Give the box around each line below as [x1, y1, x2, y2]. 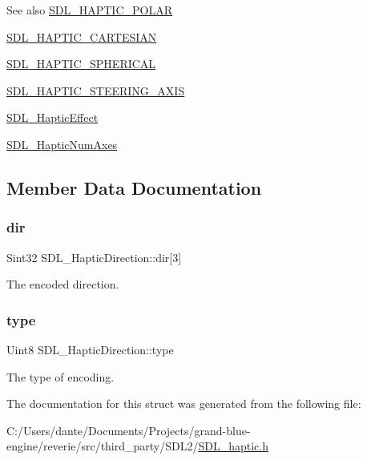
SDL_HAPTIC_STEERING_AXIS [6, 82, 185, 99]
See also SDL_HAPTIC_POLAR [6, 2, 172, 18]
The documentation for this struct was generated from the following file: [6, 395, 361, 412]
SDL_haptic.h [198, 438, 269, 454]
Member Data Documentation [6, 175, 262, 200]
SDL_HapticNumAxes [6, 135, 118, 152]
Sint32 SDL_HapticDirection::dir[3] [6, 248, 182, 265]
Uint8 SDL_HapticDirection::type [6, 341, 174, 357]
